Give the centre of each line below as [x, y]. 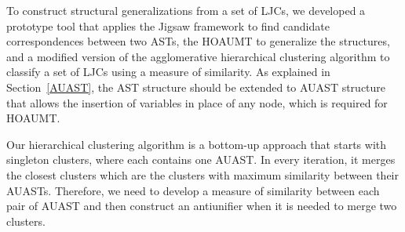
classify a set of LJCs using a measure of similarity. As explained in [168, 72]
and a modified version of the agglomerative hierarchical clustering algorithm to [198, 56]
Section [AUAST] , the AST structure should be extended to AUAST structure [196, 87]
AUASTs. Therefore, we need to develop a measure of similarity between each [193, 190]
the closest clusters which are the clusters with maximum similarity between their [202, 174]
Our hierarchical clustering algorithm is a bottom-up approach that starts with [197, 144]
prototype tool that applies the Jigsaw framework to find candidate [168, 25]
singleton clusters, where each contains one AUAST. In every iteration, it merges [201, 159]
